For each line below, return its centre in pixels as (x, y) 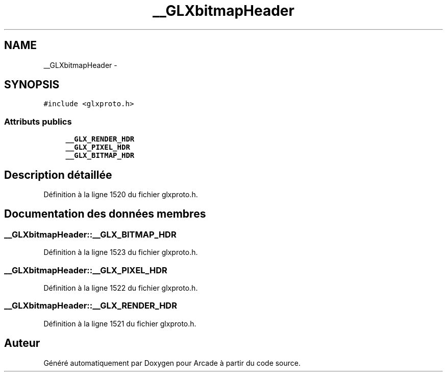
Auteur (22, 343)
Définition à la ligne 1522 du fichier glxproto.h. (121, 288)
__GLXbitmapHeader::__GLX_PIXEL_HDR (86, 270)
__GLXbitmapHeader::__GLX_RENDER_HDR (91, 306)
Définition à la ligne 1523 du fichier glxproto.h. (121, 252)
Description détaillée (58, 175)
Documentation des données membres (105, 214)
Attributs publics (38, 121)
